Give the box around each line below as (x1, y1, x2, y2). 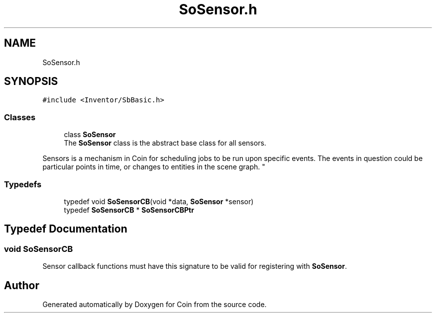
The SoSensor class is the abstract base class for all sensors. (64, 139, 266, 148)
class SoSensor (64, 130, 116, 139)
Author (4, 279, 39, 292)
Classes (4, 112, 36, 122)
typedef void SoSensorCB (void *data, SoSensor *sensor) (64, 197, 254, 206)
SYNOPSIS (4, 75, 58, 88)
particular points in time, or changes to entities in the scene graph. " (42, 162, 265, 171)
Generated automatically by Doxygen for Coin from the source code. (42, 300, 267, 309)
